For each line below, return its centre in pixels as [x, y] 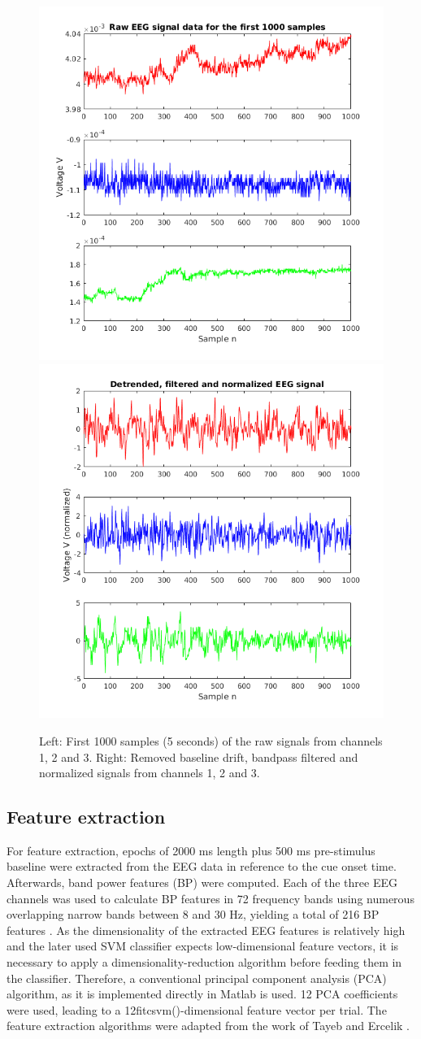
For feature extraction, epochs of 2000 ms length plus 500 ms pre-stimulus [191, 850]
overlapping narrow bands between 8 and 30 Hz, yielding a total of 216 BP [193, 914]
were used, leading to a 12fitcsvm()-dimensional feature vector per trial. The [197, 1009]
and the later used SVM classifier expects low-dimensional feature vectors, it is [203, 946]
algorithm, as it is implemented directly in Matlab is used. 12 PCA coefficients [202, 994]
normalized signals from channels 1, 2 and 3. [150, 773]
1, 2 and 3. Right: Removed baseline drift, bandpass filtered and [199, 756]
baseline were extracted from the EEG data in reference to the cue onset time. [202, 866]
